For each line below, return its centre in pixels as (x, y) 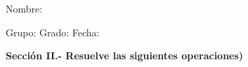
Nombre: (24, 8)
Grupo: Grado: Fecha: (53, 32)
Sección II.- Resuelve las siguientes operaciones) (125, 55)
